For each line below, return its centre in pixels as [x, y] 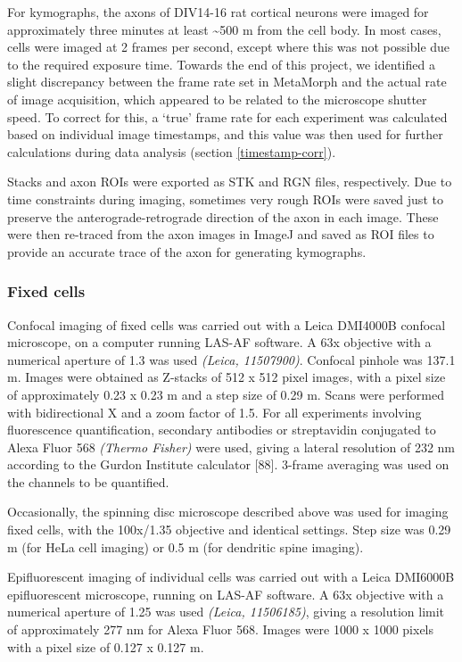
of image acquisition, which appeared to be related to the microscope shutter [217, 99]
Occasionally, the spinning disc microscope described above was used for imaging [228, 512]
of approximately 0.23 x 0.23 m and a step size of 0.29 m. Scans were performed [226, 394]
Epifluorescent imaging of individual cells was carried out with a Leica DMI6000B [231, 577]
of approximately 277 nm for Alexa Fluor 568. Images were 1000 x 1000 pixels [221, 629]
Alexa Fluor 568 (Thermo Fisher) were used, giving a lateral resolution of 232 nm [231, 447]
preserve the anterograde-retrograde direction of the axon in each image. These [223, 216]
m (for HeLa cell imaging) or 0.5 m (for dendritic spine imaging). [186, 546]
